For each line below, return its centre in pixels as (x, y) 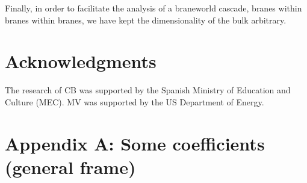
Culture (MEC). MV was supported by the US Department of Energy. (135, 101)
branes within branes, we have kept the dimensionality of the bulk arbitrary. (146, 20)
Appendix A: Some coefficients (135, 143)
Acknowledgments (81, 61)
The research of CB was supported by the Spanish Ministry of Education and (148, 90)
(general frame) (70, 166)
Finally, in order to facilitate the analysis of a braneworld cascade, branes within (153, 8)
